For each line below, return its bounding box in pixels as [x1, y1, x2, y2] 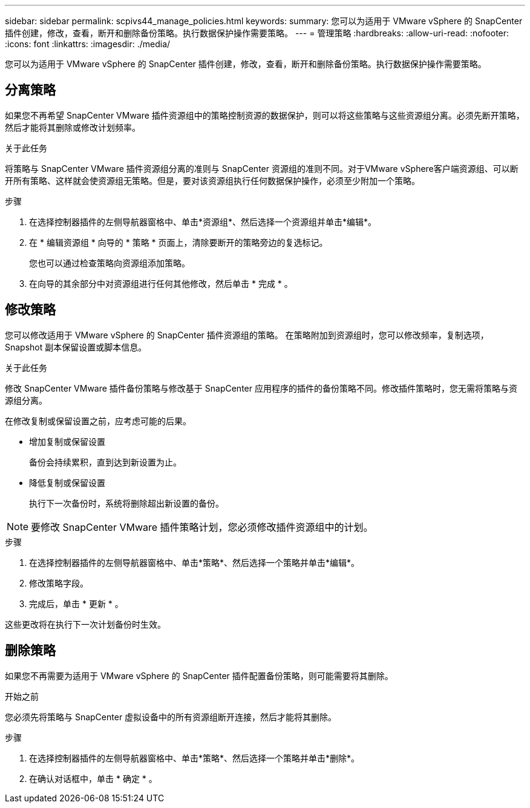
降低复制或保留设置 [29, 477, 105, 488]
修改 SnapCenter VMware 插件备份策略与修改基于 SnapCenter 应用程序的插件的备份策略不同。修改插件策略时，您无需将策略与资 [5, 383, 517, 393]
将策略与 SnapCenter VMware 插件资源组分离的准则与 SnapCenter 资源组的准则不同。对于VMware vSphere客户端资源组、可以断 [5, 163, 519, 174]
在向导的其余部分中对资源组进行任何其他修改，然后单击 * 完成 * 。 [29, 278, 293, 289]
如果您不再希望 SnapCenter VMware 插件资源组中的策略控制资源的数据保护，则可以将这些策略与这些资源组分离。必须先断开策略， [5, 110, 525, 120]
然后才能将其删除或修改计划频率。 [5, 122, 140, 133]
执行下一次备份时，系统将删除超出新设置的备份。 [29, 498, 224, 508]
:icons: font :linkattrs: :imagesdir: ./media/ [5, 39, 171, 49]
